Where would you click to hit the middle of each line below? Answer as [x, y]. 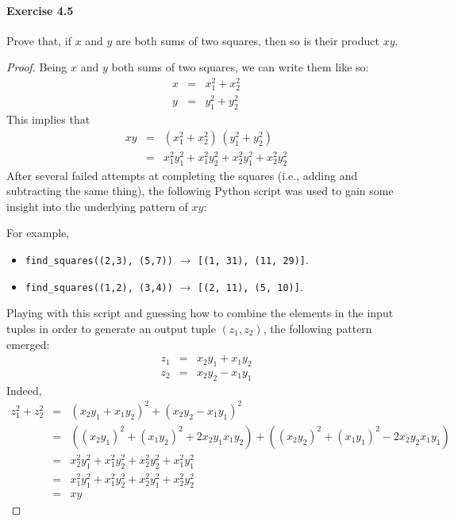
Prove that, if [39, 40]
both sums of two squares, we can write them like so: [240, 67]
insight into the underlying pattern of [97, 206]
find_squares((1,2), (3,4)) [99, 287]
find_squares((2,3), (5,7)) [99, 261]
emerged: [28, 344]
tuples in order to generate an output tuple [111, 328]
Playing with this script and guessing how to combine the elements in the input [200, 313]
